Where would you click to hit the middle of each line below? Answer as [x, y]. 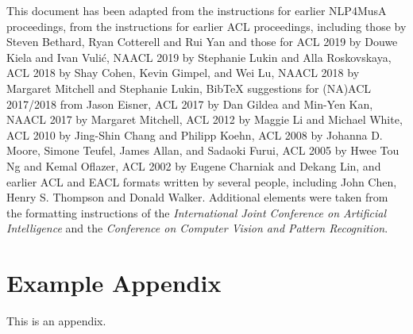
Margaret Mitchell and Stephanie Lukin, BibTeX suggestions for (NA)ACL [189, 88]
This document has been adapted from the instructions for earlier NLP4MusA [197, 10]
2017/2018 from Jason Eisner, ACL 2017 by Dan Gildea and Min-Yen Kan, [190, 104]
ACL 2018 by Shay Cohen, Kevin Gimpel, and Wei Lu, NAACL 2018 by [183, 73]
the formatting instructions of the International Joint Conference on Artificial [196, 212]
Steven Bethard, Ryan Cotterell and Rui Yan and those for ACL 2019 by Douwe [202, 42]
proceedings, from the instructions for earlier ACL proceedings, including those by [206, 26]
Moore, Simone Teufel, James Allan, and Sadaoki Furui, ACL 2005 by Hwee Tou [203, 150]
